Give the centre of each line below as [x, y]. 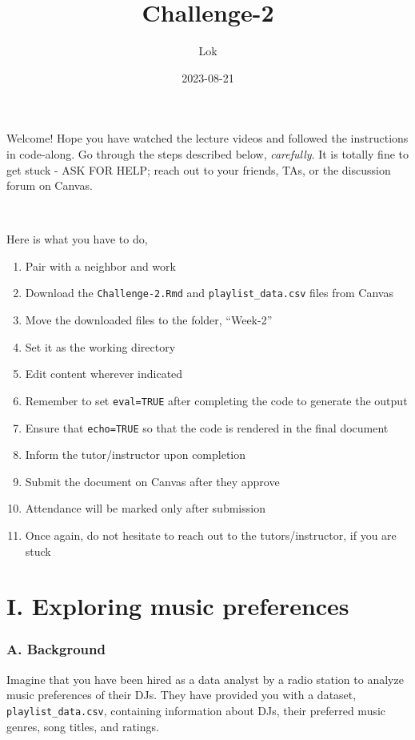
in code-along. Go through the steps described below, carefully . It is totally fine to [208, 153]
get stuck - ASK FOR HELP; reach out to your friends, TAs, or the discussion [199, 169]
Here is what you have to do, [77, 239]
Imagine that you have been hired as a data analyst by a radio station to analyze [205, 679]
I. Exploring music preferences [178, 606]
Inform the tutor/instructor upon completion [136, 454]
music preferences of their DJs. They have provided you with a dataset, [182, 695]
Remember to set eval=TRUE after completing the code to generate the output [216, 400]
